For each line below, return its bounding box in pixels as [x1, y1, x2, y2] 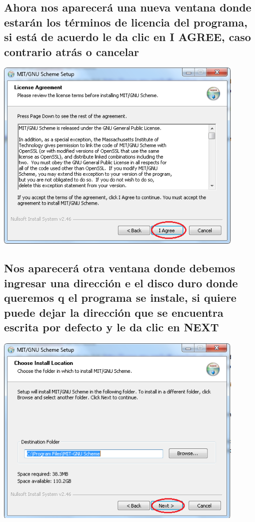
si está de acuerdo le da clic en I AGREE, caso [4, 29, 251, 45]
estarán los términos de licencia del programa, [4, 14, 247, 30]
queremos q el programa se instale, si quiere [4, 290, 236, 305]
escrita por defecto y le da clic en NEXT [4, 319, 219, 334]
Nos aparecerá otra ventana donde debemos [4, 260, 235, 276]
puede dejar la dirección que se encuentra [4, 304, 223, 320]
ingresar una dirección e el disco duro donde [4, 275, 238, 290]
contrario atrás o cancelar [4, 44, 139, 59]
